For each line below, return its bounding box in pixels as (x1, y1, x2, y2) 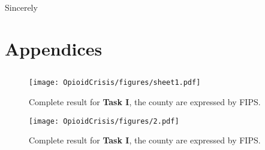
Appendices (5, 36, 103, 60)
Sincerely (5, 1, 38, 13)
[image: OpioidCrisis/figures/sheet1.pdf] (29, 78, 201, 87)
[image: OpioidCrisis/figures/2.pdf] (29, 117, 179, 125)
